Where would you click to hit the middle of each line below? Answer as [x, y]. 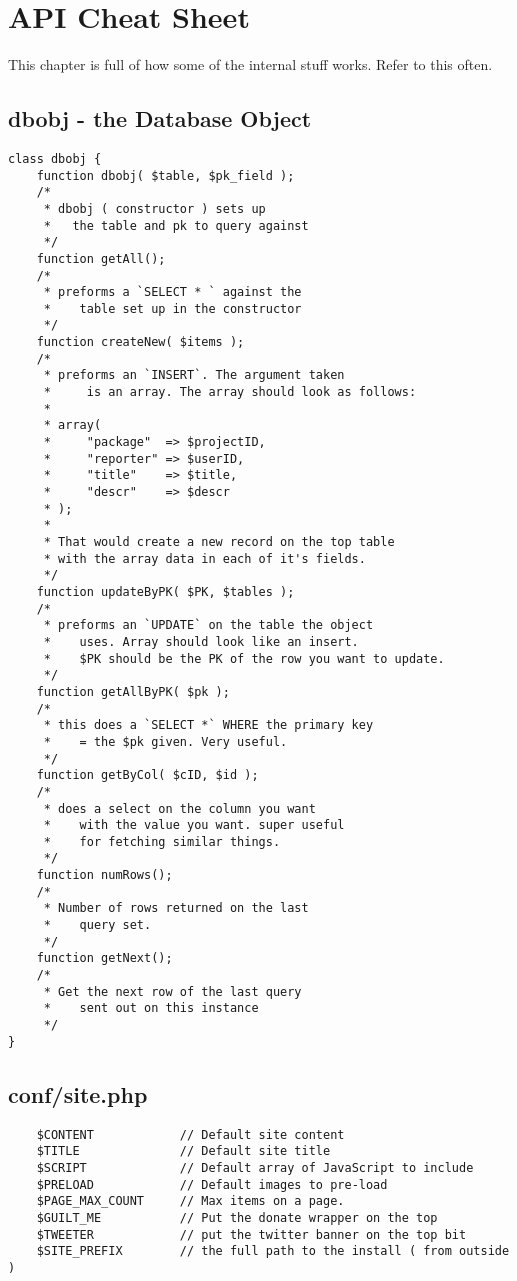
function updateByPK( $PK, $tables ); [165, 591]
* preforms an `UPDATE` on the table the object [208, 625]
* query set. [97, 925]
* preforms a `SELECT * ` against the [172, 292]
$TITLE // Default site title [183, 1151]
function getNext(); [104, 958]
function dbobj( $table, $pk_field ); [165, 175]
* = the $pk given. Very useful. [165, 741]
